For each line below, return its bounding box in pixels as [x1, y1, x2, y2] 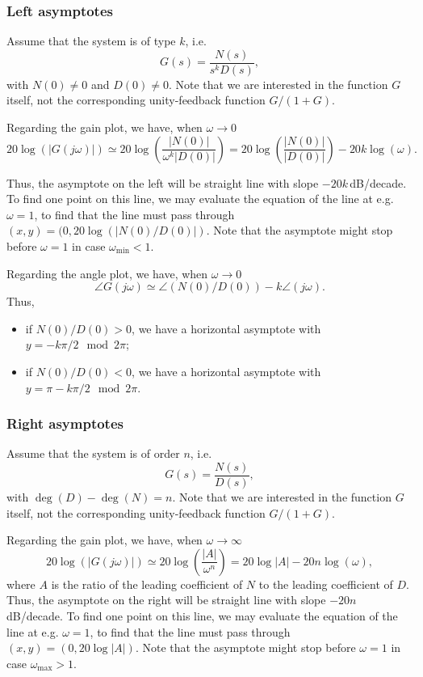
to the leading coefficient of [258, 575, 393, 592]
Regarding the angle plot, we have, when [6, 264, 208, 281]
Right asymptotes [6, 413, 124, 434]
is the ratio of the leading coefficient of [51, 575, 243, 592]
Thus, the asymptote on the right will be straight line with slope [6, 591, 326, 608]
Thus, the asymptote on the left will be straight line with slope [6, 174, 319, 191]
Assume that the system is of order [6, 445, 180, 462]
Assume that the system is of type [6, 32, 176, 49]
